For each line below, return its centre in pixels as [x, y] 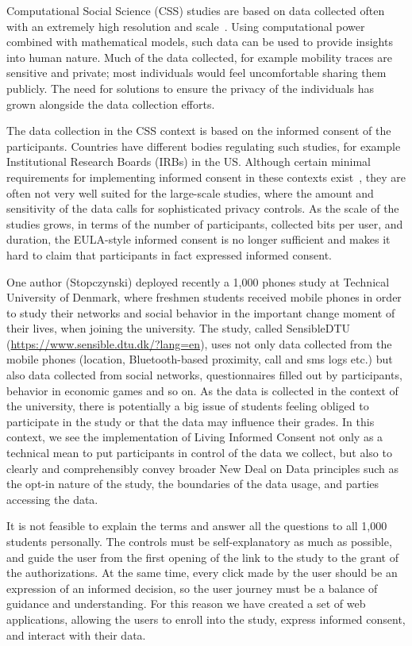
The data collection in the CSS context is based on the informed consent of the [199, 131]
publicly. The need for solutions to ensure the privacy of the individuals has [190, 88]
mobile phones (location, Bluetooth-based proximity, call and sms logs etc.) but [200, 359]
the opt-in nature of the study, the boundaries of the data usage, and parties [193, 484]
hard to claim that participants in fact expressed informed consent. [169, 254]
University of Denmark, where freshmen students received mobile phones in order [204, 297]
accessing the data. [52, 499]
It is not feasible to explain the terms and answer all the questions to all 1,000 [197, 526]
